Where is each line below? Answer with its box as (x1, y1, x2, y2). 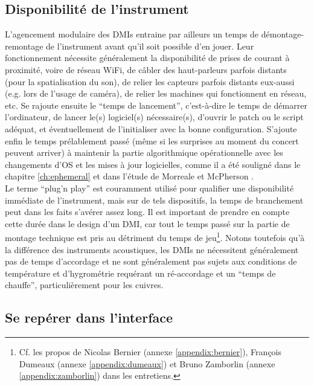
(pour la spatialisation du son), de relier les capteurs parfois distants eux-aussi (5, 75, 295, 88)
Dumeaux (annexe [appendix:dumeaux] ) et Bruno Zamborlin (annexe (19, 357, 275, 370)
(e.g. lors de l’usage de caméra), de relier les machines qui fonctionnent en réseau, (5, 87, 307, 100)
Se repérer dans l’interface (5, 308, 173, 327)
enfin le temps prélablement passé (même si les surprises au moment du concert (5, 134, 299, 147)
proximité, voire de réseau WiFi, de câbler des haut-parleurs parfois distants (5, 63, 287, 76)
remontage (5, 39, 43, 52)
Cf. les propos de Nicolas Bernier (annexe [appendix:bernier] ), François (19, 346, 282, 358)
